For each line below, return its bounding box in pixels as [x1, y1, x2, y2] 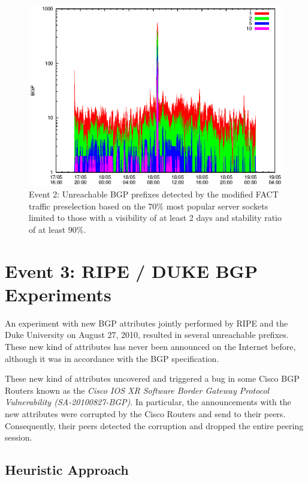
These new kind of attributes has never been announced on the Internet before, [5, 340, 296, 353]
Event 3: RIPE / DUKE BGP [5, 258, 258, 283]
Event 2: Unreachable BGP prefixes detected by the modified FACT [29, 188, 279, 200]
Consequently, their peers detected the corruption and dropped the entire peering [5, 419, 304, 432]
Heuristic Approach [5, 460, 129, 479]
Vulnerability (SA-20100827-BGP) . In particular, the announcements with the [5, 396, 291, 408]
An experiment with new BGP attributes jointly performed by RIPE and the [5, 316, 288, 329]
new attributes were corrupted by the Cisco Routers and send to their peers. [5, 408, 286, 420]
